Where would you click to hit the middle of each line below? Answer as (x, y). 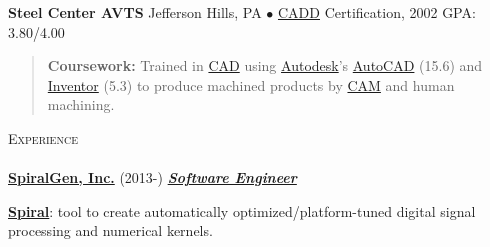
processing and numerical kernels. (110, 230)
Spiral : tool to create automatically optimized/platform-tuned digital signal (242, 210)
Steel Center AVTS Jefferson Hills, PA (135, 12)
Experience (43, 137)
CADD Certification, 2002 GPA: (376, 12)
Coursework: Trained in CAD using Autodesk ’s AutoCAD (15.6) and (265, 65)
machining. (81, 104)
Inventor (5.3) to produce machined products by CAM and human (251, 84)
